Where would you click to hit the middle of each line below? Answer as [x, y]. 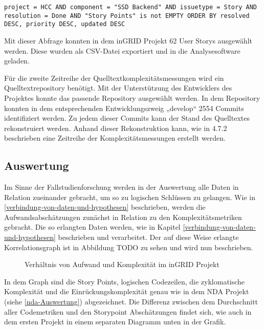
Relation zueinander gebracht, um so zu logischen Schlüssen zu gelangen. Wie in [130, 197]
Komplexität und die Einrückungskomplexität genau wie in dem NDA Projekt [127, 291]
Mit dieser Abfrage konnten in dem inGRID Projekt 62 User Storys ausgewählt [128, 40]
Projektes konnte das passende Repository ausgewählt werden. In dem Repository [132, 97]
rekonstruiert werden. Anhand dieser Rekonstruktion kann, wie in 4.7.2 [116, 128]
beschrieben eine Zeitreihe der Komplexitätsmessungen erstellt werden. [115, 138]
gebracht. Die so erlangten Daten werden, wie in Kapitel [92, 227]
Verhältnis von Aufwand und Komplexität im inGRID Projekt [122, 264]
